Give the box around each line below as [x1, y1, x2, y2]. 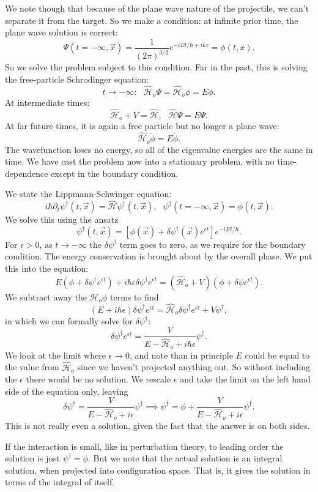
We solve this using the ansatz [5, 213, 119, 226]
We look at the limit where [5, 348, 106, 361]
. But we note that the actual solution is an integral [88, 452, 283, 464]
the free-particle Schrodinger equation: [5, 72, 149, 85]
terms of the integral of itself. [5, 475, 115, 488]
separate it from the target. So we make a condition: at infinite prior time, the [5, 13, 298, 26]
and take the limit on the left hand [180, 373, 311, 386]
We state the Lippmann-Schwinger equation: [5, 187, 172, 200]
